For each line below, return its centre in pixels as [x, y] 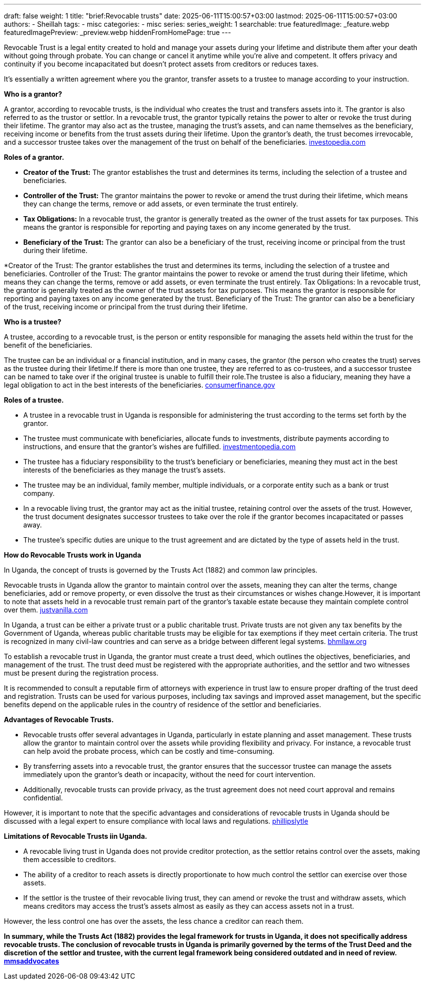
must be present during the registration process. [81, 673]
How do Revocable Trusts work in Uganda [73, 555]
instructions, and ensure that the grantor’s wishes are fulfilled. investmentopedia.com [160, 447]
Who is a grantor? [33, 94]
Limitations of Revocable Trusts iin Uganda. [76, 836]
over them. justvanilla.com [46, 610]
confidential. [43, 798]
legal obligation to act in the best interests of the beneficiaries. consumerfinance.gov [139, 385]
